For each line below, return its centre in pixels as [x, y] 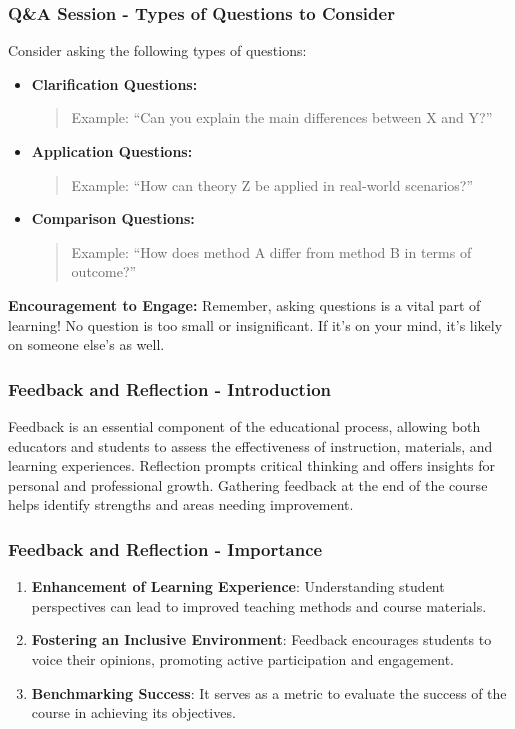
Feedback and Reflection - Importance [165, 548]
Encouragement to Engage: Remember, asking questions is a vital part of [244, 304]
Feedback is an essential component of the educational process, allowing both [244, 425]
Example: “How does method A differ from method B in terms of [271, 251]
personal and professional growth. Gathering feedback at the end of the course [248, 484]
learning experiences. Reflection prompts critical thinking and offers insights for [251, 465]
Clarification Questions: [114, 83]
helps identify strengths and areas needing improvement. [181, 504]
